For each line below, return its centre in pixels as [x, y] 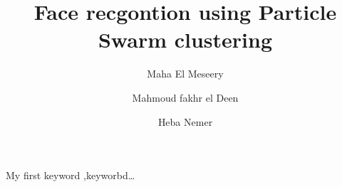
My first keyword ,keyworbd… [71, 175]
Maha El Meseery [185, 74]
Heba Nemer [185, 121]
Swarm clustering [185, 39]
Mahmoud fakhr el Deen [185, 97]
